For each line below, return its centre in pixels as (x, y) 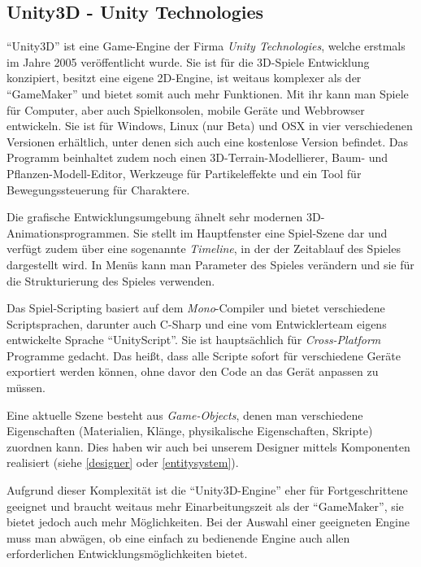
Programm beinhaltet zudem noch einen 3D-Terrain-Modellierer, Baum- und (197, 157)
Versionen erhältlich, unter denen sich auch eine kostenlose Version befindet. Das (207, 141)
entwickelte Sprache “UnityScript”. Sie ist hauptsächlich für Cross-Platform (194, 340)
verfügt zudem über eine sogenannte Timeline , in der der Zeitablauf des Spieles (204, 249)
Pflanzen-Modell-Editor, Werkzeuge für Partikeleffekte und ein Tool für (184, 173)
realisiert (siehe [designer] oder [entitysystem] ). (123, 462)
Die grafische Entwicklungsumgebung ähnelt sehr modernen (155, 217)
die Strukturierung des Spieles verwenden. (111, 280)
